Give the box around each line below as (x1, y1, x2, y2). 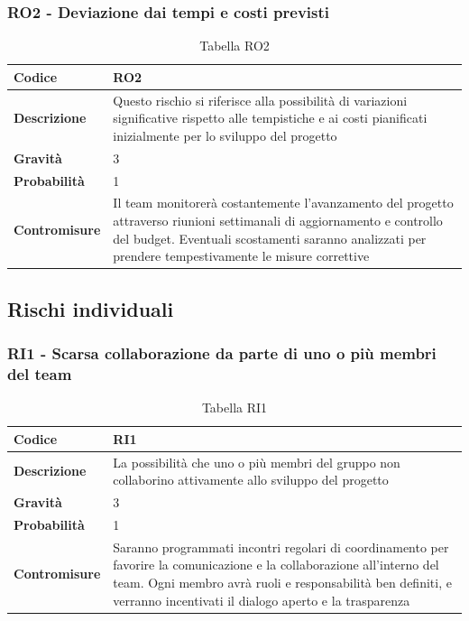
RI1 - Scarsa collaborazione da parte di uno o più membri (7, 341, 437, 364)
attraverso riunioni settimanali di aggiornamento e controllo (113, 210, 443, 229)
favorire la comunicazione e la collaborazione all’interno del (113, 555, 439, 574)
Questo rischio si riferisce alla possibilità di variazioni (113, 90, 408, 109)
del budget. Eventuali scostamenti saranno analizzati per (113, 228, 427, 247)
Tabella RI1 (201, 398, 268, 417)
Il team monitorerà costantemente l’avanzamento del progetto (113, 193, 454, 212)
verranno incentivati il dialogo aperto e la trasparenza (113, 590, 410, 609)
